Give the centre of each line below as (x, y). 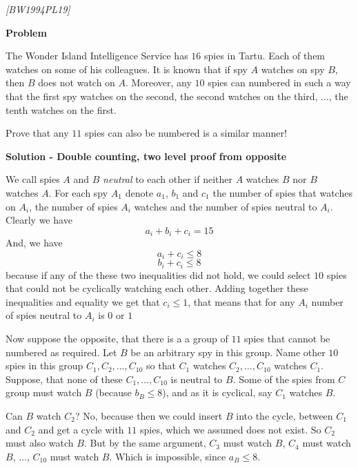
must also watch (40, 443)
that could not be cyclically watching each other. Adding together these (157, 288)
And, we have (34, 243)
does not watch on (77, 82)
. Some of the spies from (284, 379)
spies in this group (44, 365)
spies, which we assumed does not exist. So (230, 429)
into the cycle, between (285, 416)
